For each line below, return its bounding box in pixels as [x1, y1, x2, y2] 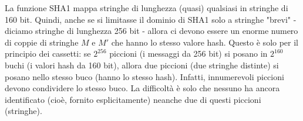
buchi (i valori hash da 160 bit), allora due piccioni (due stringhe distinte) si [5, 58, 279, 71]
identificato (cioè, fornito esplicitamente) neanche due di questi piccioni [5, 93, 261, 105]
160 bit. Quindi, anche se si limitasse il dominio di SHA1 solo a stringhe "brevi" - [5, 13, 297, 25]
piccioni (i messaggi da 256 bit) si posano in [109, 47, 268, 60]
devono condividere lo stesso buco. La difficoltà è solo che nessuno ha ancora [5, 82, 280, 94]
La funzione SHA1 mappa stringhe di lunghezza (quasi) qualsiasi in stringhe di [5, 2, 288, 13]
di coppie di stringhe [5, 36, 79, 48]
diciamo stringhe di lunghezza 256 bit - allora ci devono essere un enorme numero [5, 25, 298, 37]
